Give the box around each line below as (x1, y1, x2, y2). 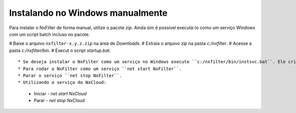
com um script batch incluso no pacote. (9, 31, 90, 37)
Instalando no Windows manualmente (9, 7, 168, 18)
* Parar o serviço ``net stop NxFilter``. (18, 73, 122, 78)
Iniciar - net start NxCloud (34, 90, 87, 96)
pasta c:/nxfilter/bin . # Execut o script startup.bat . (9, 47, 111, 53)
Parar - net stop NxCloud (34, 98, 85, 104)
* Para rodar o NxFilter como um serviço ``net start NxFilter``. (18, 66, 182, 72)
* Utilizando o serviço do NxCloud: (18, 79, 107, 85)
